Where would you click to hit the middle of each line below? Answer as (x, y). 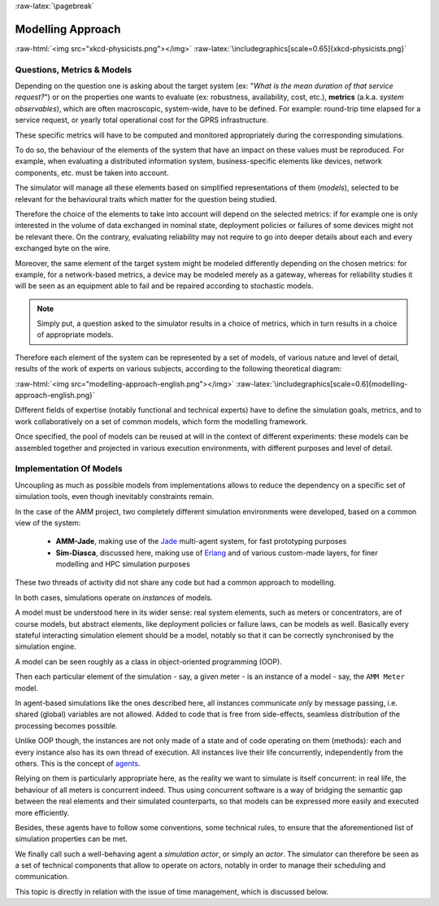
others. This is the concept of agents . (78, 763)
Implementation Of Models (69, 469)
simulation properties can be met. (71, 839)
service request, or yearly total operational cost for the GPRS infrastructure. (141, 120)
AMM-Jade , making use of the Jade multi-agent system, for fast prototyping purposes (201, 541)
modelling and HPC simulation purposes (123, 564)
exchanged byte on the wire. (63, 248)
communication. (42, 877)
